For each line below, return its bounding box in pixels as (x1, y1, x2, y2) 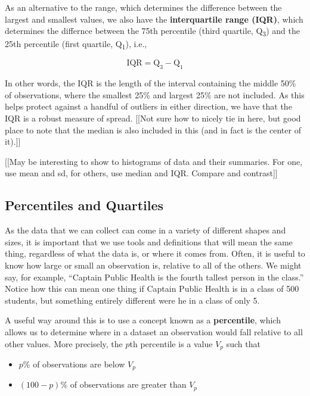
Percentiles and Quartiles (5, 196, 164, 214)
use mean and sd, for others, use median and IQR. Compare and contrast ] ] (5, 167, 278, 179)
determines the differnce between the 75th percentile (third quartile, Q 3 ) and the (5, 24, 300, 38)
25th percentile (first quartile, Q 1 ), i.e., (5, 38, 147, 52)
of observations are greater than (70, 378, 187, 391)
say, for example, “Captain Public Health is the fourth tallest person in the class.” (5, 270, 304, 283)
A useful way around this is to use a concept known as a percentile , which (5, 314, 281, 326)
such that (226, 337, 261, 350)
